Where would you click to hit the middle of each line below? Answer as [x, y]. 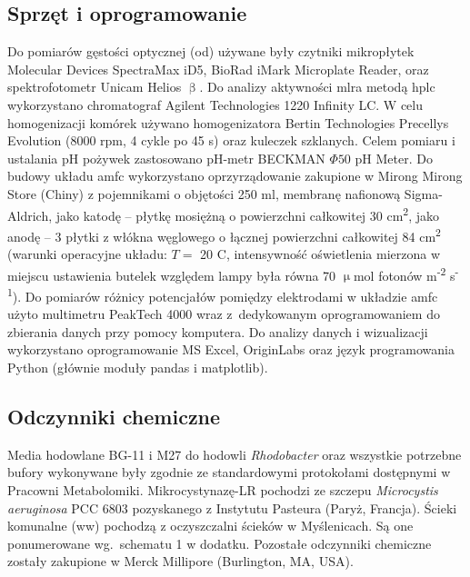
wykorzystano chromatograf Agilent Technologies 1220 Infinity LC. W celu [215, 104]
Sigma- [423, 193]
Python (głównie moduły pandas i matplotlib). [138, 367]
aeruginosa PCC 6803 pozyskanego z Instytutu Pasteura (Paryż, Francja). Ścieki [232, 507]
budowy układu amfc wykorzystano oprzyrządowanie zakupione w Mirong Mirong [235, 176]
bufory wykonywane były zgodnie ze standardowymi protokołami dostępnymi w [229, 472]
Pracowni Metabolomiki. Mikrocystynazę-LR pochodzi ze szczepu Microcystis [223, 489]
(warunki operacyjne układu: [87, 254]
